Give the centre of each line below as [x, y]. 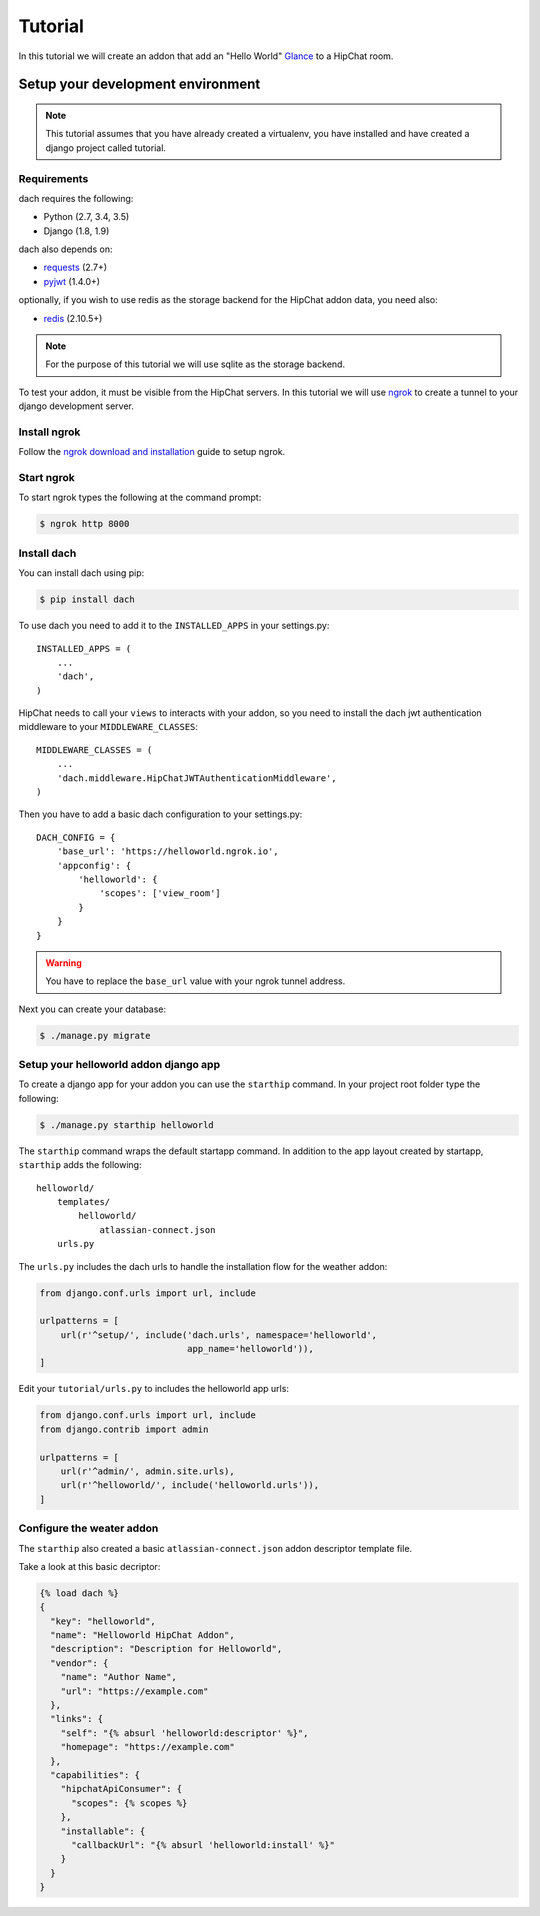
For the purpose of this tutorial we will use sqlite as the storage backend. [195, 364]
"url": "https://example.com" [134, 1691]
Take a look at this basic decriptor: [89, 1566]
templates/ [83, 1201]
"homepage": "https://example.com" [147, 1747]
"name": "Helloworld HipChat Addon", [142, 1635]
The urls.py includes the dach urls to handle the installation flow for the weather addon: [203, 1266]
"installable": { [103, 1831]
